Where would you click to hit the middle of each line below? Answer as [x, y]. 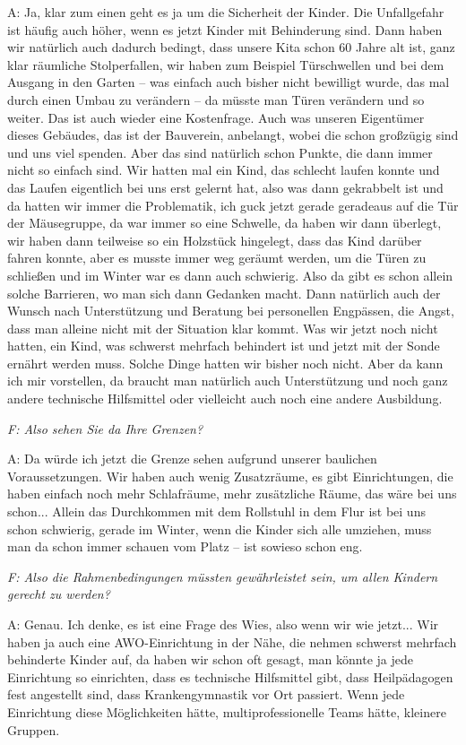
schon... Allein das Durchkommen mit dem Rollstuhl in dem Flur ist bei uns [216, 511]
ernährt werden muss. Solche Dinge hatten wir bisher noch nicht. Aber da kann [225, 363]
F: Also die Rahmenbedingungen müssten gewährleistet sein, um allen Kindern [223, 576]
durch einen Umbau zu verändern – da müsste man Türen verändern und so [216, 99]
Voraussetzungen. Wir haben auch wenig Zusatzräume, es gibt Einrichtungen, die [230, 476]
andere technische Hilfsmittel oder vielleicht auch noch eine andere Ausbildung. [225, 398]
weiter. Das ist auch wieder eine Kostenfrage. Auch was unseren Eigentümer [216, 117]
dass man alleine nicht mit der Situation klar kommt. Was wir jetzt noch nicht [223, 328]
